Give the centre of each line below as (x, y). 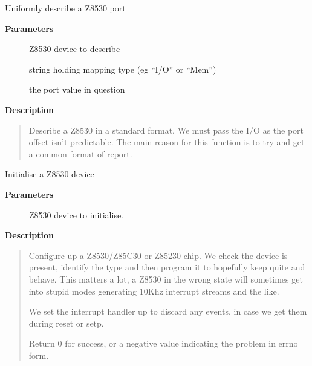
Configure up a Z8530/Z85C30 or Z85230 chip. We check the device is (158, 255)
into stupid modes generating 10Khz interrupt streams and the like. (154, 291)
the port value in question (77, 89)
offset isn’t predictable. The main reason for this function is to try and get (167, 142)
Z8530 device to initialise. (76, 214)
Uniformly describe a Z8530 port (65, 8)
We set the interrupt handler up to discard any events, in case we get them (168, 311)
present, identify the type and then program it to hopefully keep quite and (167, 267)
